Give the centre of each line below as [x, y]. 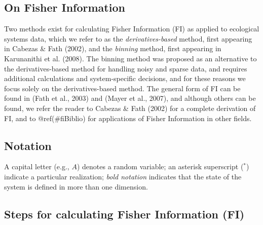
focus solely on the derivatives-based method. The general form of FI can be [122, 88]
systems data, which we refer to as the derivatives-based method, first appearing [128, 38]
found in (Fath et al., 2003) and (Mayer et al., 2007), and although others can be [130, 98]
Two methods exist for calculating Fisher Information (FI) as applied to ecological [132, 29]
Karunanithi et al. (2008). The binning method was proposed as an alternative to [130, 58]
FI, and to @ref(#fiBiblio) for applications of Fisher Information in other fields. [128, 118]
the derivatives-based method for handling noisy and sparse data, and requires [126, 68]
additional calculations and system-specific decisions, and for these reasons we [125, 78]
